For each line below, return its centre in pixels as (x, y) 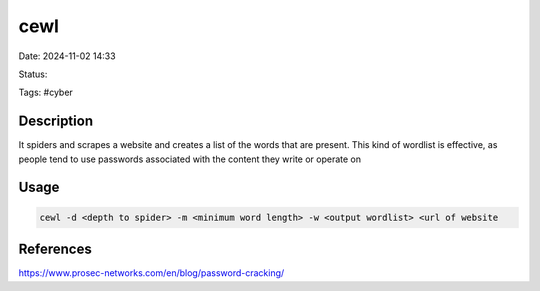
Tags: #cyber (46, 92)
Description (56, 121)
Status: (33, 74)
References (55, 249)
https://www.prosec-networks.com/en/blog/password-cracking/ (151, 273)
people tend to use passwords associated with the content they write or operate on (190, 159)
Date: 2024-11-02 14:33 (67, 56)
